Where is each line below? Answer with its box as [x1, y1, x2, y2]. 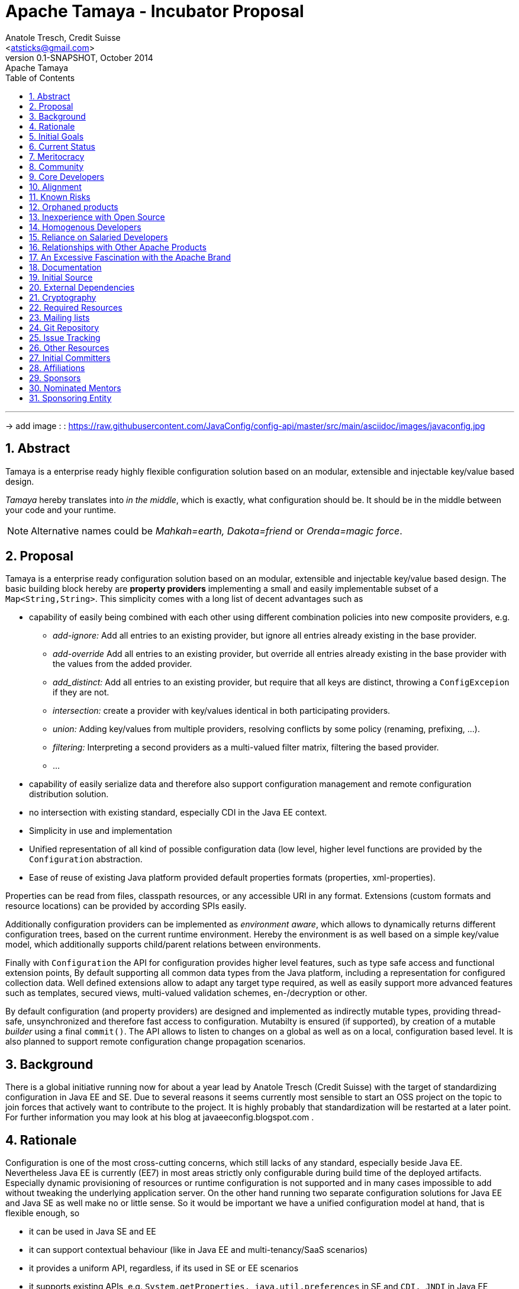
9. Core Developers [29, 171, 104, 182]
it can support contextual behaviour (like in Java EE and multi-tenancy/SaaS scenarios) [29, 1245, 368, 1255]
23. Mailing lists [29, 312, 90, 323]
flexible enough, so [5, 1208, 80, 1219]
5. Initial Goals [29, 131, 84, 141]
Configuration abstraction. [29, 854, 143, 865]
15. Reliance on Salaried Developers [29, 231, 168, 242]
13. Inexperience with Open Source [29, 211, 165, 222]
